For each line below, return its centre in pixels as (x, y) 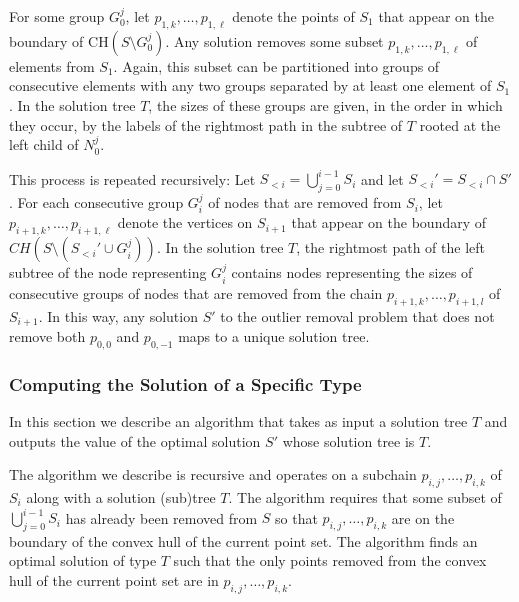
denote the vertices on (185, 222)
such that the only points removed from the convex (330, 560)
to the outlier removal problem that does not (357, 315)
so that (296, 517)
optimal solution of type (83, 560)
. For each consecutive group (96, 202)
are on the (423, 517)
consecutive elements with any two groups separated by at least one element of (250, 85)
